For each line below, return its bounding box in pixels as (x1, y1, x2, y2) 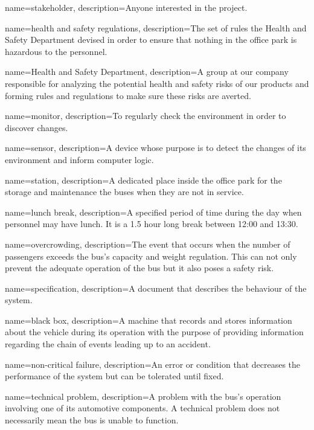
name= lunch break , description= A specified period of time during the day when (5, 205, 302, 218)
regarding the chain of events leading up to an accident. (5, 338, 211, 350)
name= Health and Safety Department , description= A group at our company (5, 65, 289, 78)
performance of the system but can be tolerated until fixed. (5, 370, 224, 382)
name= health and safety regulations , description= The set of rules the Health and (5, 21, 307, 34)
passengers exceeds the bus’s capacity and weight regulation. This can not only (5, 249, 297, 262)
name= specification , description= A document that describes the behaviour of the (5, 281, 307, 294)
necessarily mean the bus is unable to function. (5, 414, 179, 426)
